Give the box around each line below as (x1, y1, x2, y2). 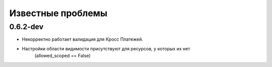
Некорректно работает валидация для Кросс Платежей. (22, 36, 144, 42)
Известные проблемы (9, 8, 108, 19)
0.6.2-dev (9, 22, 44, 31)
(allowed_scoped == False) (34, 53, 91, 59)
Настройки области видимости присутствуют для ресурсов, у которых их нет (22, 45, 190, 51)
